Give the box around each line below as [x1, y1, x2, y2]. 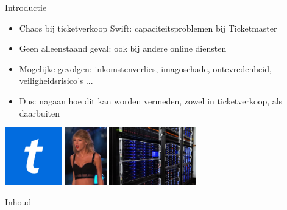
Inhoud [5, 195, 32, 208]
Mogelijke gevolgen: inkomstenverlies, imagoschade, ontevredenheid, [19, 62, 272, 75]
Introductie [5, 1, 47, 13]
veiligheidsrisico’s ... [19, 74, 93, 87]
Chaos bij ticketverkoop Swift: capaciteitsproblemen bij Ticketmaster [19, 21, 277, 34]
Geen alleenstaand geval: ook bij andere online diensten [19, 42, 227, 55]
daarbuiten [19, 106, 60, 119]
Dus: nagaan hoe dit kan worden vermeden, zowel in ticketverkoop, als [19, 94, 283, 107]
